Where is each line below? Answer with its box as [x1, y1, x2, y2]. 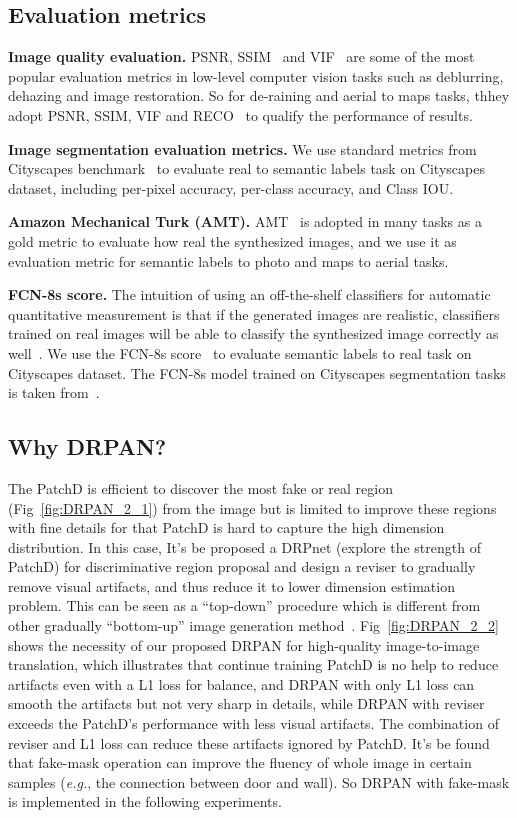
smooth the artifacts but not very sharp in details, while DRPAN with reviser [8, 693, 485, 714]
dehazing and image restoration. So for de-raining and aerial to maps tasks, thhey [8, 85, 510, 106]
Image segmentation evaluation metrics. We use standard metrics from [8, 138, 477, 159]
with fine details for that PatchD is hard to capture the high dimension [8, 517, 445, 538]
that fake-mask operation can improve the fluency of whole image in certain [8, 752, 472, 773]
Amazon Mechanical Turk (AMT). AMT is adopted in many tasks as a [8, 211, 482, 232]
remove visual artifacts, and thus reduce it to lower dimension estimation [8, 575, 455, 596]
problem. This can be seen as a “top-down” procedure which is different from [8, 595, 481, 616]
